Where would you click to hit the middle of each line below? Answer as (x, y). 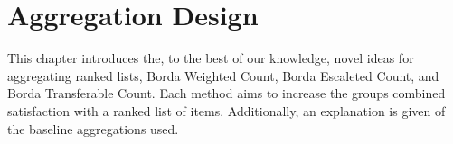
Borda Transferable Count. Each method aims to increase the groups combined (226, 93)
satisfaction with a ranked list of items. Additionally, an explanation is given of (226, 110)
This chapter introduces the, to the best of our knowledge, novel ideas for (211, 58)
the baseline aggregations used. (93, 128)
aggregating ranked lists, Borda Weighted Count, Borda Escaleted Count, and (223, 75)
